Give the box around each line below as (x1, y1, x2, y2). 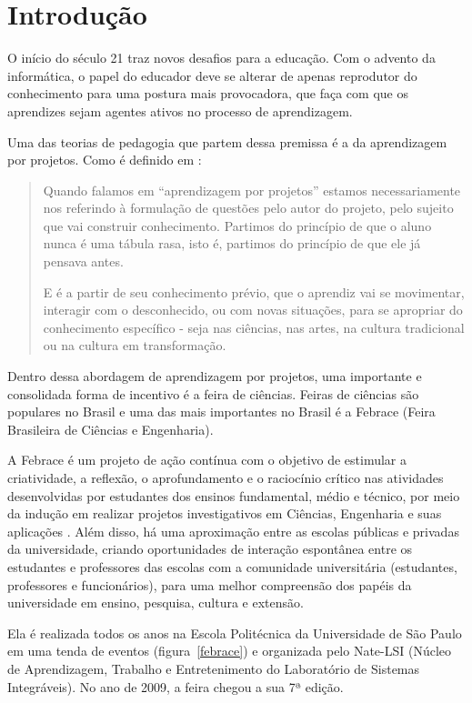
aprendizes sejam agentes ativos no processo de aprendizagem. (7, 101, 353, 120)
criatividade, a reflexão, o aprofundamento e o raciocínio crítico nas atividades (7, 468, 444, 487)
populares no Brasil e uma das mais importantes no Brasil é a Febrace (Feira (7, 402, 436, 421)
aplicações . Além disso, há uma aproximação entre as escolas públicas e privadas (7, 521, 459, 540)
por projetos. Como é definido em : (7, 150, 202, 169)
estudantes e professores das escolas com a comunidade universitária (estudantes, (7, 557, 457, 576)
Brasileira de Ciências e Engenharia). (7, 419, 214, 438)
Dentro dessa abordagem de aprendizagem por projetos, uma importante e (7, 367, 422, 386)
